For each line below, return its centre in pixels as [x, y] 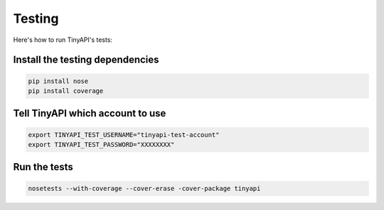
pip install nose [58, 81]
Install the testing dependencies [86, 60]
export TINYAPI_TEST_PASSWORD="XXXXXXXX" [101, 144]
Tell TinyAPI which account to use [90, 114]
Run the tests [43, 167]
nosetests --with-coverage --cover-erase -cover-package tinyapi [144, 188]
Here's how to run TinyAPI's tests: [63, 40]
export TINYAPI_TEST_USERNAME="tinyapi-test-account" [124, 134]
